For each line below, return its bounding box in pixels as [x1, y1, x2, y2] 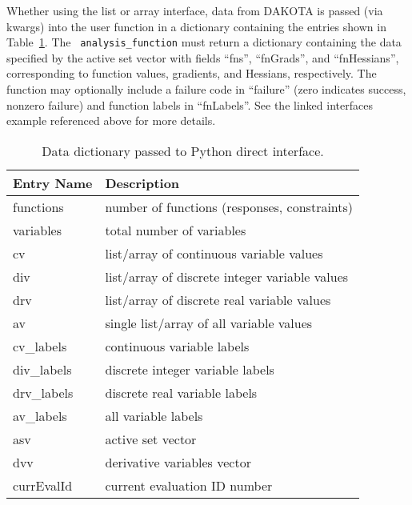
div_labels [13, 359, 72, 379]
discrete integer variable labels [105, 359, 274, 379]
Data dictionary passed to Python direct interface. [42, 141, 324, 160]
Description [105, 173, 180, 192]
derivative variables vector [105, 452, 251, 471]
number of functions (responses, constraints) [105, 197, 354, 216]
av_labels [13, 406, 67, 425]
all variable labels [105, 406, 203, 425]
